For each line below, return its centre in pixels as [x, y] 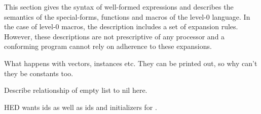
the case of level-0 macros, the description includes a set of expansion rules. [121, 26]
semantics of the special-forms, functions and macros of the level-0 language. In [127, 16]
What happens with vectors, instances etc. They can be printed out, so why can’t [131, 63]
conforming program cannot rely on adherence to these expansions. [108, 46]
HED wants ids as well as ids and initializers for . [81, 107]
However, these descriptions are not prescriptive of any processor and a [115, 36]
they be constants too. [39, 73]
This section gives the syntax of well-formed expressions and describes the [119, 7]
